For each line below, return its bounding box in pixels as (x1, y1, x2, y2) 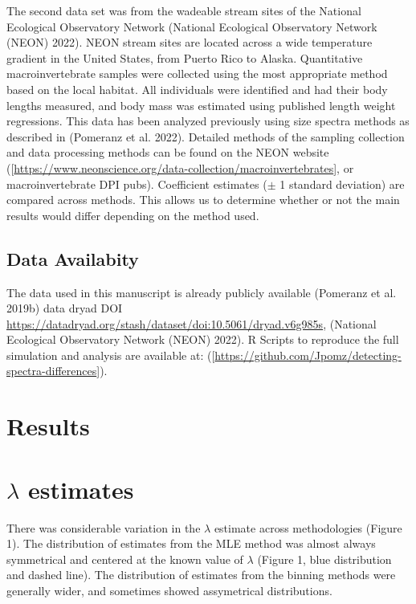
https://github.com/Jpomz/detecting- (214, 346, 402, 363)
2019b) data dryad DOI (6, 300, 123, 316)
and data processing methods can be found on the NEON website (6, 144, 329, 161)
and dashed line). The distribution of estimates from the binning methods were (6, 566, 396, 583)
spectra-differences (6, 362, 97, 379)
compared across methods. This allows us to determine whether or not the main (6, 191, 400, 208)
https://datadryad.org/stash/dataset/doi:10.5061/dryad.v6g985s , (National (6, 315, 377, 332)
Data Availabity (6, 246, 139, 271)
